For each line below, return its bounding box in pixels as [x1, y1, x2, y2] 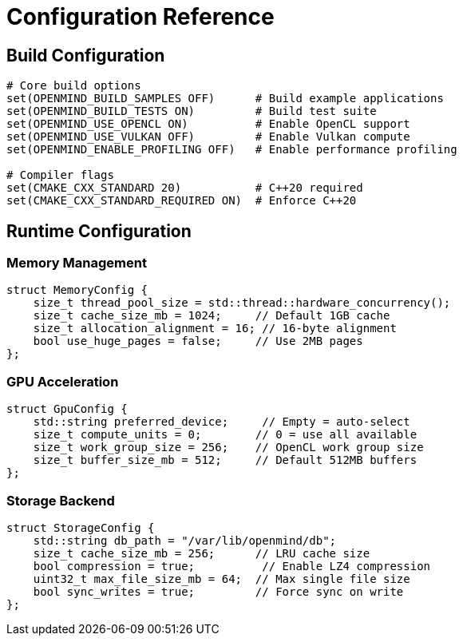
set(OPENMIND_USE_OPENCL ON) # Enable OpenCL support [6, 117, 410, 131]
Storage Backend [6, 492, 115, 509]
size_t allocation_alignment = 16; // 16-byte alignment [33, 322, 397, 335]
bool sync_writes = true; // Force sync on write [33, 585, 404, 598]
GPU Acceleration [6, 373, 119, 390]
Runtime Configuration [6, 220, 192, 241]
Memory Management [6, 255, 147, 271]
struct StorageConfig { [6, 521, 155, 534]
